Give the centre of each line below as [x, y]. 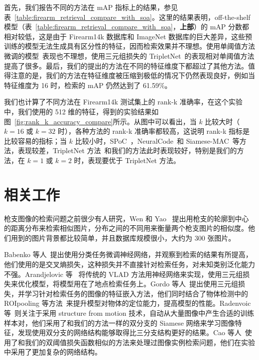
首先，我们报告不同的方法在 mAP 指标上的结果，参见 [91, 7]
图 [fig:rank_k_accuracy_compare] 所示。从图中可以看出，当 [100, 121]
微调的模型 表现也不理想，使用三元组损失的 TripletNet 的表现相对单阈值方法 [129, 55]
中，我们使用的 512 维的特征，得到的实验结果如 [81, 111]
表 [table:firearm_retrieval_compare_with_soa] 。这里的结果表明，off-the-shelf [127, 17]
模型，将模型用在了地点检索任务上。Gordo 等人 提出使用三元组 [135, 284]
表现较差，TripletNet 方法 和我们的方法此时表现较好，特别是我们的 [127, 150]
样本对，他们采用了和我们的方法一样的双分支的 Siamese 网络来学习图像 [120, 322]
